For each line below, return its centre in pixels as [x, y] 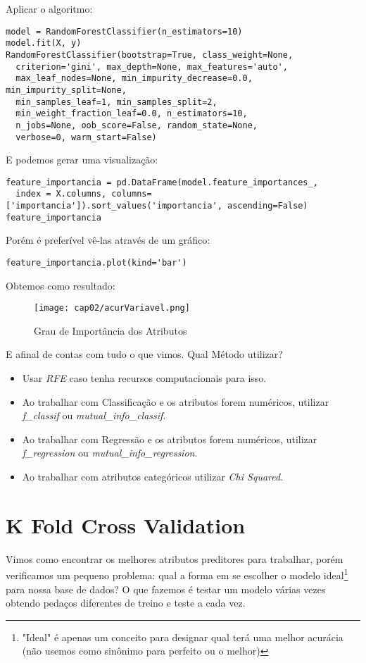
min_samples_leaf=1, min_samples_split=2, [116, 102]
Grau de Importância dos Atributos [111, 330]
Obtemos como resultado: [61, 285]
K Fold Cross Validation [126, 525]
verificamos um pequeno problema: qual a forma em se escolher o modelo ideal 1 [177, 574]
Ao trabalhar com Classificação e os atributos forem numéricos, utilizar [176, 401]
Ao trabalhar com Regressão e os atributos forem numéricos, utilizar [170, 439]
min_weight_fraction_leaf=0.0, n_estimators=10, [132, 114]
